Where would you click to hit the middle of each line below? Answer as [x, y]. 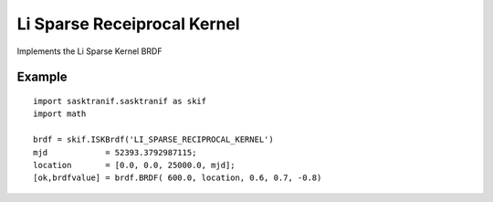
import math [60, 114]
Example [42, 77]
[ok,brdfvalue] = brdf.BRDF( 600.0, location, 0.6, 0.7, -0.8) [178, 178]
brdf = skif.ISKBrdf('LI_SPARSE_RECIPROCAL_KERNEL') [153, 140]
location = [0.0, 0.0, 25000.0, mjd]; [135, 165]
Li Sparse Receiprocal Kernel [129, 24]
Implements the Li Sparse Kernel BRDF [89, 51]
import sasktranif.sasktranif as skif [120, 101]
